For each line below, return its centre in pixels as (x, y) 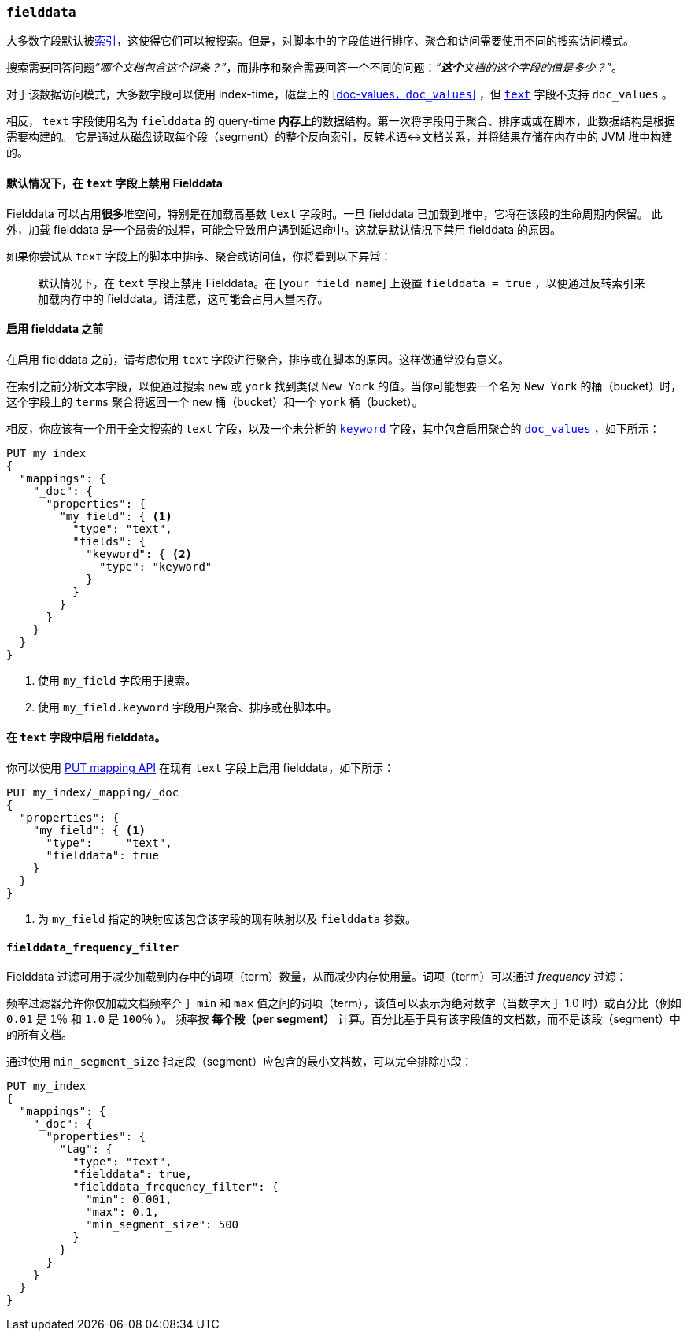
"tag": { (86, 1149)
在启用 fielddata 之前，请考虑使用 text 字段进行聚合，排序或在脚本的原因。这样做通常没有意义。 (258, 359)
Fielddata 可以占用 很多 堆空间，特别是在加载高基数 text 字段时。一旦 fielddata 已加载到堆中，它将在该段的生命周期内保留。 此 (334, 213)
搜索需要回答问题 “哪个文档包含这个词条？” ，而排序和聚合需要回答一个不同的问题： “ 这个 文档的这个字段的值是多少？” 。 (314, 68)
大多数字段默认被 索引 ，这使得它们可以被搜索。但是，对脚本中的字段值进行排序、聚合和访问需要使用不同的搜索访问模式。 (320, 41)
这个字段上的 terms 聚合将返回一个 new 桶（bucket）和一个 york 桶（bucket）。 (215, 401)
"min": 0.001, (129, 1200)
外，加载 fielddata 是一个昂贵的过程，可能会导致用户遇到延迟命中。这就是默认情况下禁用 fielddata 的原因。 (284, 229)
